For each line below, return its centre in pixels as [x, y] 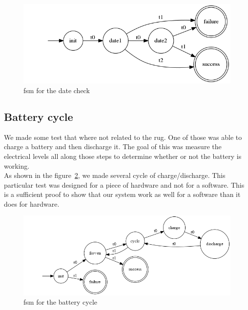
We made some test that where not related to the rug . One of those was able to [123, 137]
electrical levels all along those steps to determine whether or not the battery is [123, 156]
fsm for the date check [57, 90]
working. [17, 165]
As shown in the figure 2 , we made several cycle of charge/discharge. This [115, 175]
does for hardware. [32, 203]
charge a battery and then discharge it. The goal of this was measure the [113, 146]
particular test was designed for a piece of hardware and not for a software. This [124, 184]
